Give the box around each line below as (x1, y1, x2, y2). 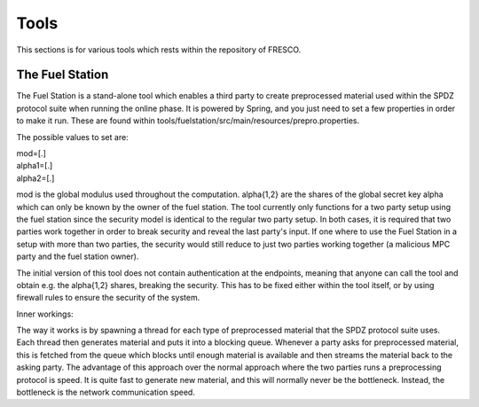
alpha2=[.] (16, 173, 55, 184)
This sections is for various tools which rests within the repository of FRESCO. (16, 44, 302, 55)
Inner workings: (16, 309, 75, 319)
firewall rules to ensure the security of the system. (16, 293, 200, 303)
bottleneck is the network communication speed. (16, 387, 195, 398)
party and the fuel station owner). (16, 251, 139, 262)
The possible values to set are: (16, 131, 129, 142)
